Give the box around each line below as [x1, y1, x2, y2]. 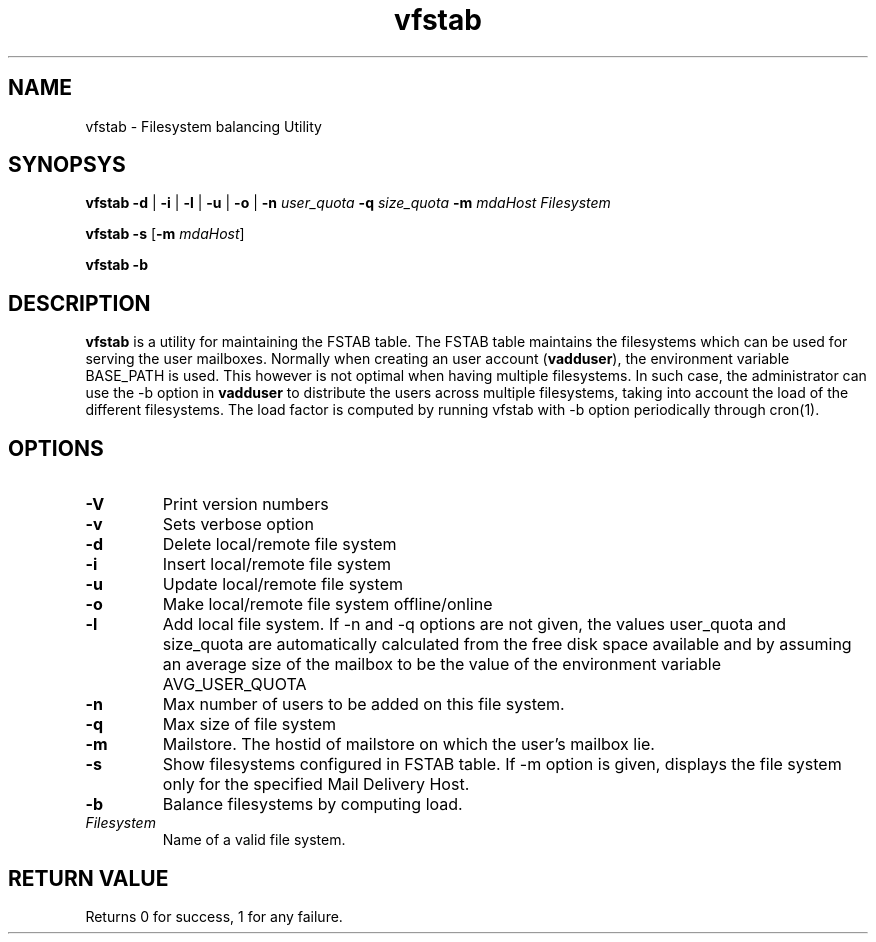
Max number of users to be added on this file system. [162, 694, 565, 715]
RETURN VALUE [8, 865, 169, 891]
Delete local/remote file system [162, 534, 397, 555]
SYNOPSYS [8, 152, 126, 178]
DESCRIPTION [8, 290, 151, 316]
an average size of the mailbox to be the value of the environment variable [162, 654, 722, 675]
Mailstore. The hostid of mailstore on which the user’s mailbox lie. [162, 734, 655, 755]
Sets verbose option [162, 514, 314, 535]
